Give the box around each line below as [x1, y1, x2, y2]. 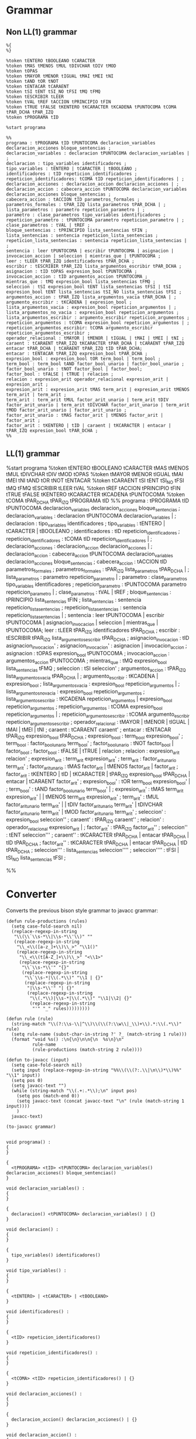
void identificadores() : [6, 1309, 69, 1315]
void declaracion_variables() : [6, 1185, 85, 1191]
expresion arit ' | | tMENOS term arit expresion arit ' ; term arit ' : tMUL [6, 793, 159, 801]
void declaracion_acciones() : [6, 1391, 82, 1397]
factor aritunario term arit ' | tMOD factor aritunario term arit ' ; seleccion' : [6, 808, 166, 817]
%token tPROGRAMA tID [6, 114, 59, 120]
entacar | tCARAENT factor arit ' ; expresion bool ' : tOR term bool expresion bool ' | [6, 778, 191, 787]
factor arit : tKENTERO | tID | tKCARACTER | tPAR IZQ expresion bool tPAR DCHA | [6, 770, 190, 779]
